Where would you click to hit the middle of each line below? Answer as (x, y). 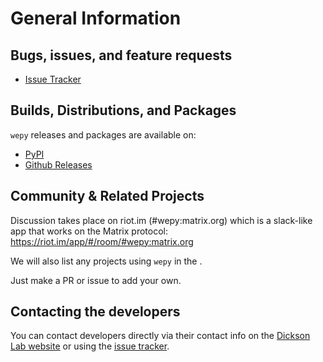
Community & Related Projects (107, 196)
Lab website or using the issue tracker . (90, 346)
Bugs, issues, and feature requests (121, 55)
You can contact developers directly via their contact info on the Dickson (160, 336)
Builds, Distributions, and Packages (123, 110)
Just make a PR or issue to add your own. (96, 280)
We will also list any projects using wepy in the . (106, 261)
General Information (96, 18)
